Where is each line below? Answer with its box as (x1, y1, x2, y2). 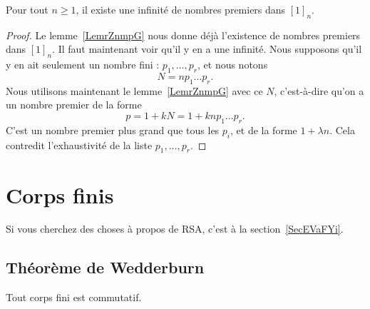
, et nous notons (197, 57, 268, 72)
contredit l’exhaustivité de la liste (6, 137, 153, 152)
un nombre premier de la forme (6, 97, 142, 112)
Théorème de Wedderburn (6, 256, 205, 278)
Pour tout (6, 2, 48, 16)
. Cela (329, 122, 355, 137)
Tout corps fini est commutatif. (6, 290, 142, 305)
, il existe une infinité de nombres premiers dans (76, 2, 286, 16)
